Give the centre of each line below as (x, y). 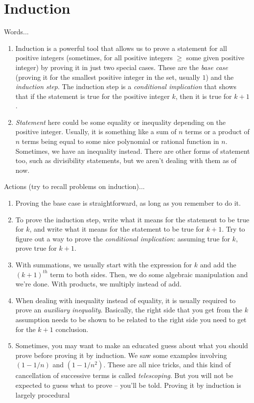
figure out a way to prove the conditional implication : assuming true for (123, 238)
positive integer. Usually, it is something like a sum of (96, 131)
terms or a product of (217, 131)
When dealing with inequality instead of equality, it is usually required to (126, 300)
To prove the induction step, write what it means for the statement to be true (132, 219)
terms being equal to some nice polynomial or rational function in (120, 141)
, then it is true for (204, 96)
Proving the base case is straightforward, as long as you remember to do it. (128, 203)
